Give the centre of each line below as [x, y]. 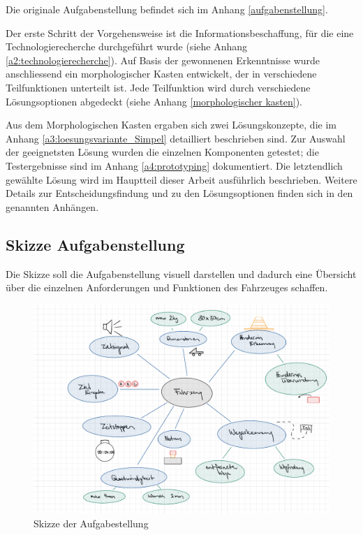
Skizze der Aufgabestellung [91, 523]
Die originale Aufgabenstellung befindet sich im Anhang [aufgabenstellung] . [167, 9]
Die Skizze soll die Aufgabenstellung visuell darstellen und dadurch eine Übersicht [181, 273]
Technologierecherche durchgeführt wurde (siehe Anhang [127, 46]
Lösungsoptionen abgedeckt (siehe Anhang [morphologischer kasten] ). [154, 101]
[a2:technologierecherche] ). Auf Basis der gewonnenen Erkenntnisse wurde [163, 60]
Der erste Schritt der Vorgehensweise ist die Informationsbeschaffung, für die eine [180, 32]
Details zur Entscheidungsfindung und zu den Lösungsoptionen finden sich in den [179, 193]
